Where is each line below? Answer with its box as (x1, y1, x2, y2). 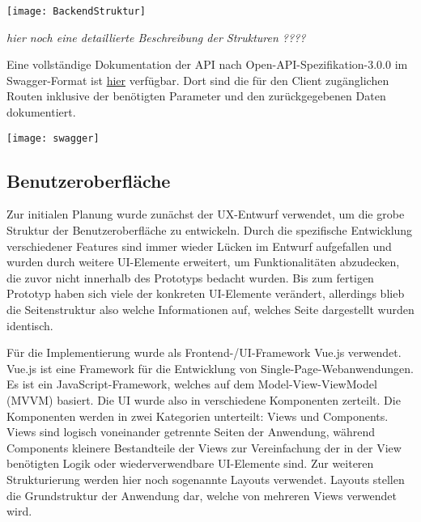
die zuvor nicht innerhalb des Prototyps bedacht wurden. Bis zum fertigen (6, 269, 374, 286)
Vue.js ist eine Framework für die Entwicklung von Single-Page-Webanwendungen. (6, 359, 414, 376)
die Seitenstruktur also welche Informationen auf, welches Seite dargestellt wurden (6, 301, 415, 318)
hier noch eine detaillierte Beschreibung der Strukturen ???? (6, 28, 306, 45)
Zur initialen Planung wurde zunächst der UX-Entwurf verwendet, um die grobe (6, 206, 405, 223)
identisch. (6, 316, 53, 333)
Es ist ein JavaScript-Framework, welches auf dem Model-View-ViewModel (6, 376, 377, 393)
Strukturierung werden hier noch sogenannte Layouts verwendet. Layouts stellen (6, 470, 405, 487)
